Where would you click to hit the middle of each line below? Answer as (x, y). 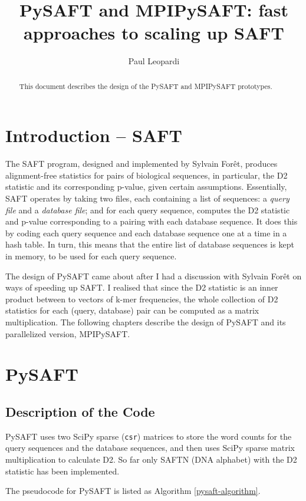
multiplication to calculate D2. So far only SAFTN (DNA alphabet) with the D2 (151, 459)
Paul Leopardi (154, 61)
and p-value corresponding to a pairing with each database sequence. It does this (152, 221)
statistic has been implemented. (62, 471)
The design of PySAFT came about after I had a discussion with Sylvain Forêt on (154, 276)
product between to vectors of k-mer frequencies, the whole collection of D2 (142, 299)
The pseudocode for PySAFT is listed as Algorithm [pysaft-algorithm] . (133, 491)
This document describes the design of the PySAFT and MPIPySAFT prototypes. (146, 86)
